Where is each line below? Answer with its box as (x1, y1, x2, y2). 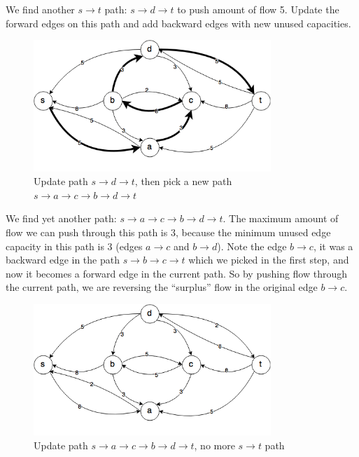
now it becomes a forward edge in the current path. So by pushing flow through (6, 266, 348, 280)
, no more (194, 438, 235, 453)
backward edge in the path (6, 252, 120, 267)
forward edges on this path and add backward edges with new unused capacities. (6, 15, 351, 30)
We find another (6, 2, 75, 16)
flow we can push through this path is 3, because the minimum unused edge (6, 225, 331, 240)
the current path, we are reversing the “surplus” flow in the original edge (6, 280, 318, 294)
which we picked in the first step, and (188, 252, 349, 267)
